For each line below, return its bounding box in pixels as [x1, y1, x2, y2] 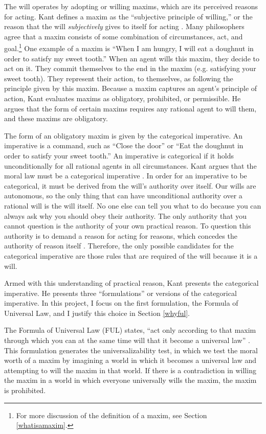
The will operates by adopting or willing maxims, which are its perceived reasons [4, 1, 258, 11]
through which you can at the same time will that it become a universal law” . [4, 335, 250, 346]
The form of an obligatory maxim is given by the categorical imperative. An [4, 130, 243, 141]
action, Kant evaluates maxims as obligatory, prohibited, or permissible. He [4, 93, 241, 103]
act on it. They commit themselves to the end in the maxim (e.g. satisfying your [4, 63, 256, 74]
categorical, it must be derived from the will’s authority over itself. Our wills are [4, 180, 256, 191]
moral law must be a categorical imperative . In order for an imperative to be [4, 170, 247, 181]
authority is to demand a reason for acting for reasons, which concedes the [4, 230, 237, 241]
